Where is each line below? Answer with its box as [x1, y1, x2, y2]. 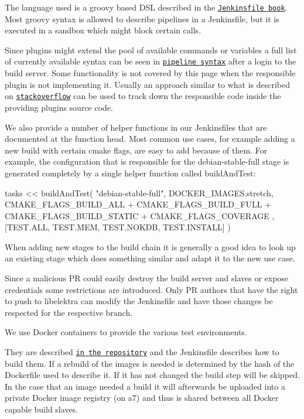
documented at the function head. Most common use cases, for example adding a [5, 132, 295, 145]
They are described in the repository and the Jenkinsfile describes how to [5, 346, 279, 358]
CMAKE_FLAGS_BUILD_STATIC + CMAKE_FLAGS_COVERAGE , [5, 209, 275, 222]
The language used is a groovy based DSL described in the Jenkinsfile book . [5, 1, 288, 13]
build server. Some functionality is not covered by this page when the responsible [5, 67, 296, 79]
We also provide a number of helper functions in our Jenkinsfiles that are [5, 121, 267, 133]
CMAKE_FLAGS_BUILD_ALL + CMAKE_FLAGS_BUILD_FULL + [5, 198, 272, 210]
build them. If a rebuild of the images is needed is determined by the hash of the [5, 357, 295, 369]
